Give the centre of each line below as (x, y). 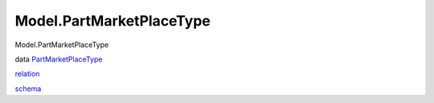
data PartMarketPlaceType (59, 59)
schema (28, 89)
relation (27, 74)
